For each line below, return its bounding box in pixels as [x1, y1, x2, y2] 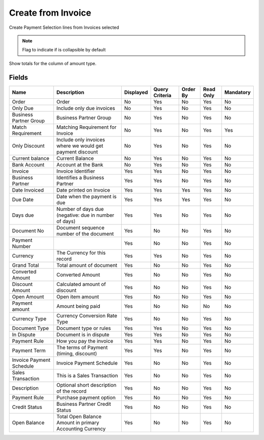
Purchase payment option [56, 394, 116, 401]
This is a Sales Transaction [56, 372, 118, 379]
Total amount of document [56, 262, 117, 268]
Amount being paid [56, 303, 100, 309]
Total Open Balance [56, 413, 102, 420]
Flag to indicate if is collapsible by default [22, 47, 106, 53]
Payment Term [12, 347, 46, 354]
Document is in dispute [56, 331, 110, 338]
